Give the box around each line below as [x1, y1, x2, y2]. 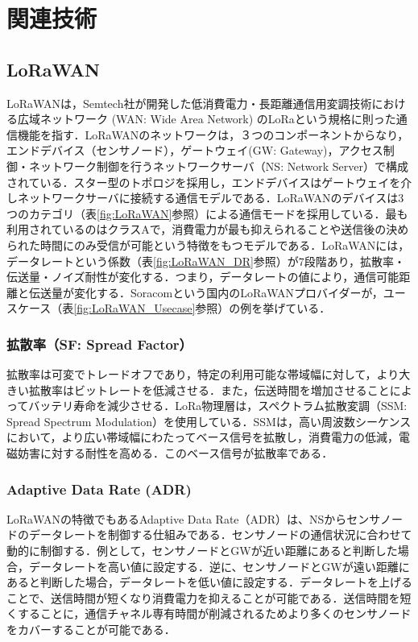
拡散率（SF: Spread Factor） [6, 333, 192, 354]
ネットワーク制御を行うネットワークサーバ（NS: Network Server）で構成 [28, 157, 408, 174]
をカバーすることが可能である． [6, 621, 176, 638]
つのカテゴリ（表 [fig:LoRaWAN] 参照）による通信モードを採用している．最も [6, 205, 408, 222]
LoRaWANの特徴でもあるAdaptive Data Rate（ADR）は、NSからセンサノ [6, 510, 392, 527]
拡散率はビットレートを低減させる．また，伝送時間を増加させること [28, 381, 390, 398]
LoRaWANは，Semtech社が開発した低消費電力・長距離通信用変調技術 [6, 94, 372, 111]
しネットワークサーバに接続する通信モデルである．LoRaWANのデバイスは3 [6, 189, 404, 206]
